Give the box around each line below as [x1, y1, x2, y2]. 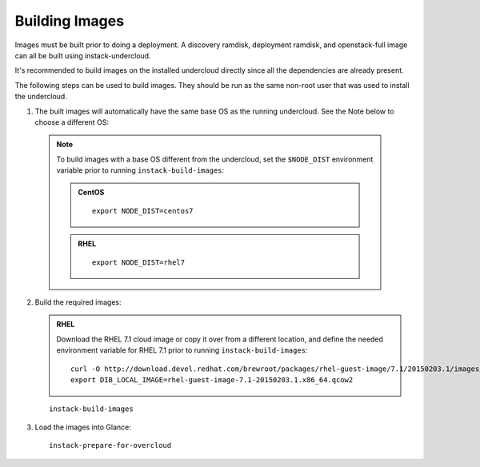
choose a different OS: [34, 117, 110, 127]
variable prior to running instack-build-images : [56, 166, 225, 175]
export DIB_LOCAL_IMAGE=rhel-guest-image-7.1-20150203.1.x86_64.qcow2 [70, 375, 354, 384]
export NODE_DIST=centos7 [92, 206, 194, 215]
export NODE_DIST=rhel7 [92, 257, 186, 267]
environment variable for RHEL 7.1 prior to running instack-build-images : [56, 345, 308, 355]
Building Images [14, 12, 124, 30]
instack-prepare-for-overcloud [49, 441, 172, 450]
